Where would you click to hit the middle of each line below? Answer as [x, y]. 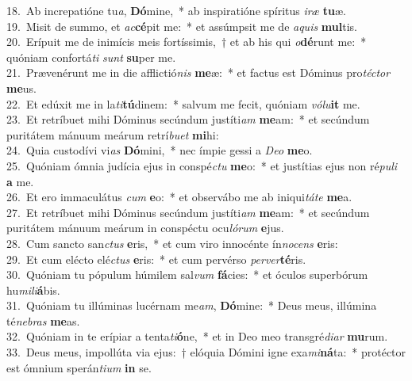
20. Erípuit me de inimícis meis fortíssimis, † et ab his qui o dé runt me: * [187, 42]
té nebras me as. [43, 320]
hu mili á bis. [33, 290]
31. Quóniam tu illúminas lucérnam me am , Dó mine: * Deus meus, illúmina [192, 305]
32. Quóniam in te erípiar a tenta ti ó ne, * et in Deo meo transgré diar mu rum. [197, 336]
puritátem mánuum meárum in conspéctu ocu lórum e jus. [145, 228]
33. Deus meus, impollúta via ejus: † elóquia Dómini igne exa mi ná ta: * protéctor [206, 352]
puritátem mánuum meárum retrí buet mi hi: [113, 134]
